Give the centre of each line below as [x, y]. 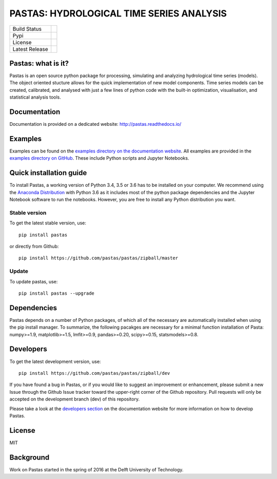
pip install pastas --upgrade [57, 293]
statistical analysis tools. [35, 97]
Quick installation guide [48, 173]
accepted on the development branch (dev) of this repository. [75, 399]
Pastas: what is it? [39, 63]
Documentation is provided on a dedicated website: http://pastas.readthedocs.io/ [95, 124]
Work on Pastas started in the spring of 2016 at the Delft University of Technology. [97, 469]
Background [29, 457]
